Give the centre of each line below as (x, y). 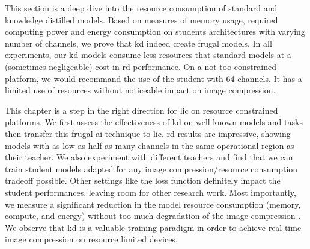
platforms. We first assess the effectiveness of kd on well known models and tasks (154, 122)
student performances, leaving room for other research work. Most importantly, (150, 192)
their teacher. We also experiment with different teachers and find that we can (149, 157)
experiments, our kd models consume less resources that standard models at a (148, 55)
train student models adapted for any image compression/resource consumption (151, 168)
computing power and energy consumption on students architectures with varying (155, 31)
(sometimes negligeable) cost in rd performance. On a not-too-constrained (141, 66)
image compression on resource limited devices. (91, 239)
